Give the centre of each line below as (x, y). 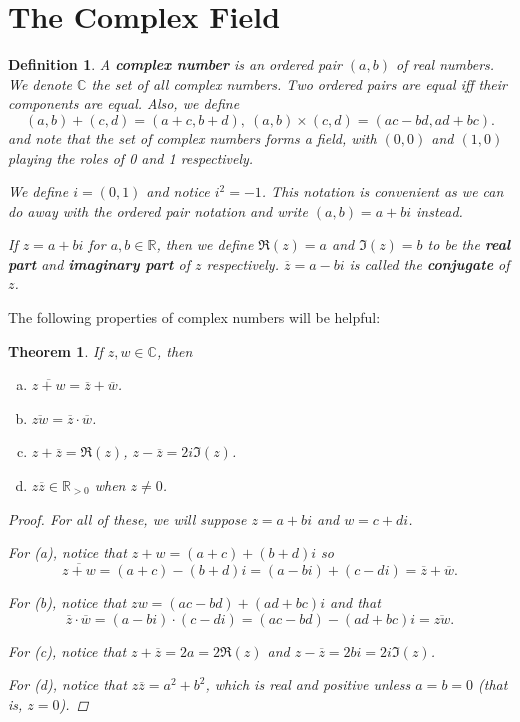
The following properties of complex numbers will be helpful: (194, 317)
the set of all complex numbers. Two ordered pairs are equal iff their (299, 83)
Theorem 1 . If (55, 350)
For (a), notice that (67, 552)
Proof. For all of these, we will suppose (127, 518)
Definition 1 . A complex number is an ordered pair (175, 64)
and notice (178, 191)
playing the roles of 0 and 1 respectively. (131, 157)
